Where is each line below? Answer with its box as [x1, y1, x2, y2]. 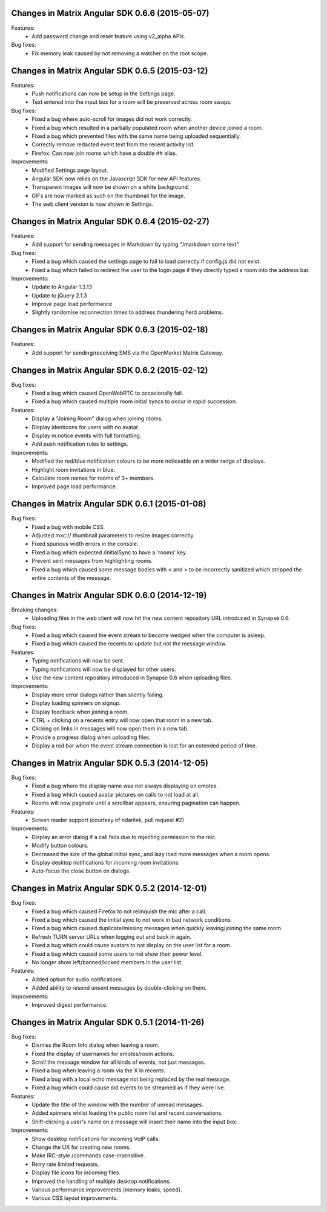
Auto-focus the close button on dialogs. [31, 867, 131, 874]
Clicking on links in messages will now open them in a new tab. [31, 725, 189, 732]
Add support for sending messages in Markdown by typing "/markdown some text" [31, 240, 239, 248]
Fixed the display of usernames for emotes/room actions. [31, 1050, 175, 1057]
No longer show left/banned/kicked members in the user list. [31, 959, 183, 966]
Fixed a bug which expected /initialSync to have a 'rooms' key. [31, 548, 188, 556]
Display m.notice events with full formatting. [31, 432, 142, 440]
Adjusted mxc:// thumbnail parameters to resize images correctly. [31, 532, 195, 539]
